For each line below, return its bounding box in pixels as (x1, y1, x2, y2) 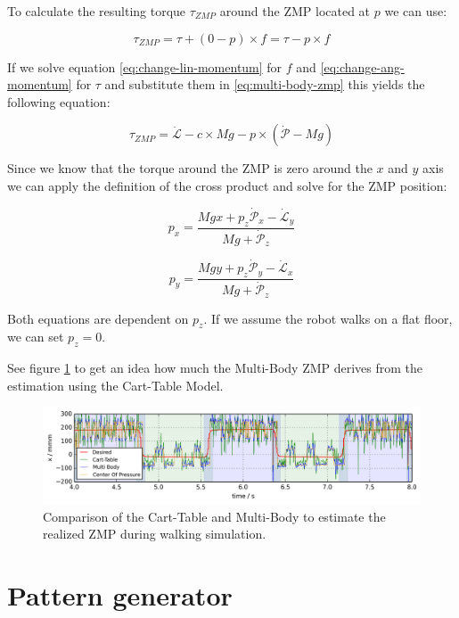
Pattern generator (7, 576, 233, 613)
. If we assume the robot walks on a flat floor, (203, 309, 453, 327)
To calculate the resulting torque (7, 2, 186, 20)
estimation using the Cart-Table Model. (7, 375, 224, 394)
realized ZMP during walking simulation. (43, 524, 266, 543)
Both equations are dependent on (7, 309, 189, 327)
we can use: (384, 2, 447, 20)
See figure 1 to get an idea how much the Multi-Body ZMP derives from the (7, 358, 423, 377)
